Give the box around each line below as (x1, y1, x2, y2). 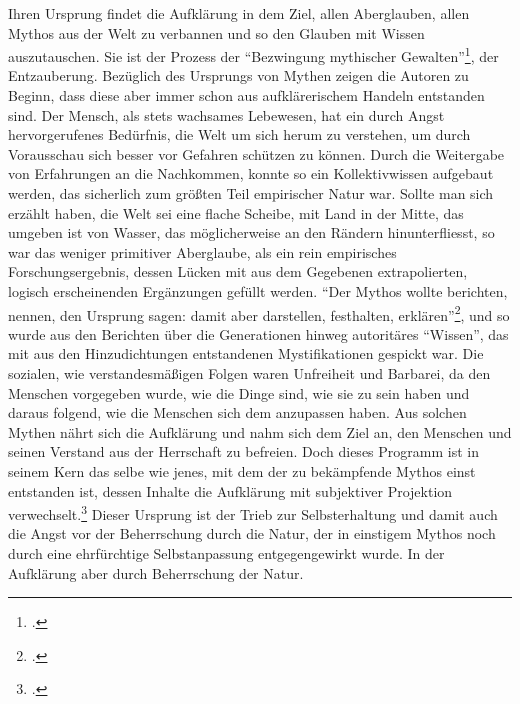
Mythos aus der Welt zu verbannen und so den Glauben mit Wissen (8, 22, 425, 43)
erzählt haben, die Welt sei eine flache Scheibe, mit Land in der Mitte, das (8, 202, 464, 223)
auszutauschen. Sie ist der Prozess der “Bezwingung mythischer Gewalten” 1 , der (8, 43, 499, 66)
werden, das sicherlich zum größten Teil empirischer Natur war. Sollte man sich (8, 183, 494, 203)
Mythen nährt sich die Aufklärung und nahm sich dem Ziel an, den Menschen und (8, 421, 512, 442)
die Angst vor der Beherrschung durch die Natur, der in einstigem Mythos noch (8, 523, 496, 544)
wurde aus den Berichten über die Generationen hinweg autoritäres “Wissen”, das (8, 323, 509, 344)
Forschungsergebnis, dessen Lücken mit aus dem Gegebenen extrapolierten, (8, 261, 468, 282)
